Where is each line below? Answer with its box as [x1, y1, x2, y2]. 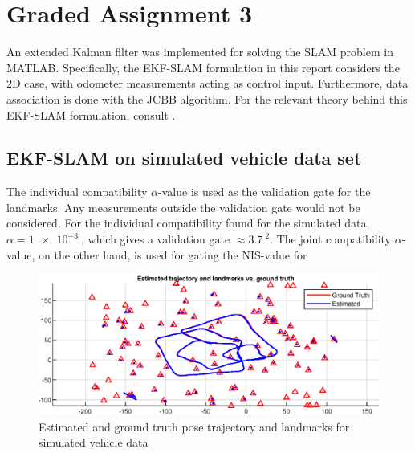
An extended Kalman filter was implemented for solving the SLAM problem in [6, 43, 393, 60]
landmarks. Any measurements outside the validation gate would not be [6, 198, 360, 215]
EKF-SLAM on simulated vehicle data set [6, 145, 362, 170]
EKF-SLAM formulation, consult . [6, 106, 176, 123]
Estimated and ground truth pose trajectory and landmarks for [39, 418, 350, 435]
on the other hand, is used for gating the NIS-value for [39, 246, 307, 263]
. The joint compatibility [270, 231, 391, 247]
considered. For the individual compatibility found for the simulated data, [6, 214, 370, 231]
